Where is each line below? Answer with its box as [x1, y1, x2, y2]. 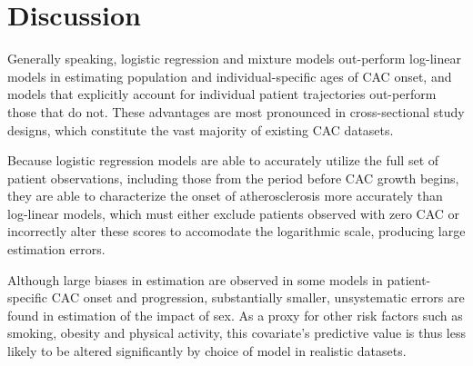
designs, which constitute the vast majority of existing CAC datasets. [7, 120, 394, 139]
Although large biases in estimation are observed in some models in [7, 270, 383, 289]
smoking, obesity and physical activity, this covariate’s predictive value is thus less [7, 323, 466, 342]
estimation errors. [7, 240, 106, 259]
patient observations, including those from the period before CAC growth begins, [7, 168, 459, 187]
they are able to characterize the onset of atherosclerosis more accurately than [7, 186, 443, 205]
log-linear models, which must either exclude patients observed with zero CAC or [7, 203, 460, 223]
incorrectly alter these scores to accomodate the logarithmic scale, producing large [7, 222, 466, 241]
